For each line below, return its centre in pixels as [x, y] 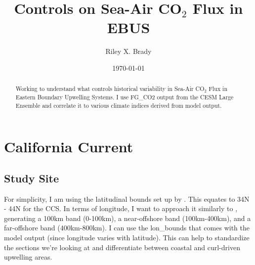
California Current [69, 147]
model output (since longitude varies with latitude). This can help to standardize [127, 238]
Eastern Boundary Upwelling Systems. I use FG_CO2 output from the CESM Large [125, 97]
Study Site [32, 178]
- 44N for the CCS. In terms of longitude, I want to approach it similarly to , [121, 208]
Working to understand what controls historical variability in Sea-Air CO [110, 89]
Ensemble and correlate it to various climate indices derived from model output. [119, 105]
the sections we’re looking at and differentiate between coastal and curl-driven [122, 247]
